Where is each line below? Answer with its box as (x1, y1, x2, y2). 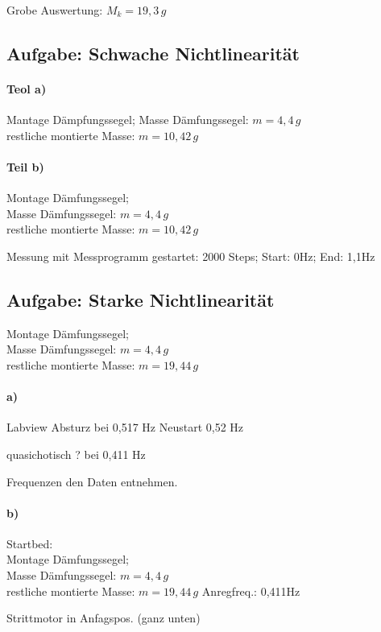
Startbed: (6, 535, 53, 551)
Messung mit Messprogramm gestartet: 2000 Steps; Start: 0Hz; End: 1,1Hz (6, 247, 375, 264)
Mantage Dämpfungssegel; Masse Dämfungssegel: (6, 111, 249, 128)
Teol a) (6, 80, 47, 97)
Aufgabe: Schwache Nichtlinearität (6, 40, 300, 65)
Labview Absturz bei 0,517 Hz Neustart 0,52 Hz (6, 419, 244, 436)
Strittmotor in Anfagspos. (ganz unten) (6, 609, 201, 626)
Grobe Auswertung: (6, 2, 103, 18)
